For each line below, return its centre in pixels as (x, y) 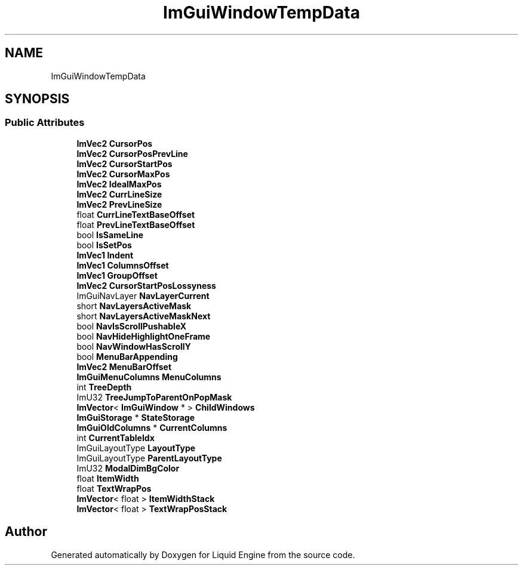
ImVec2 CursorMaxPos (123, 174)
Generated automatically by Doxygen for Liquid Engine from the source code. (203, 554)
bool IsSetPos (104, 245)
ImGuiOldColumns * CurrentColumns (152, 427)
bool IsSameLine (110, 235)
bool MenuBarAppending (127, 356)
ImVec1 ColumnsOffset (123, 265)
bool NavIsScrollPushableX (132, 326)
